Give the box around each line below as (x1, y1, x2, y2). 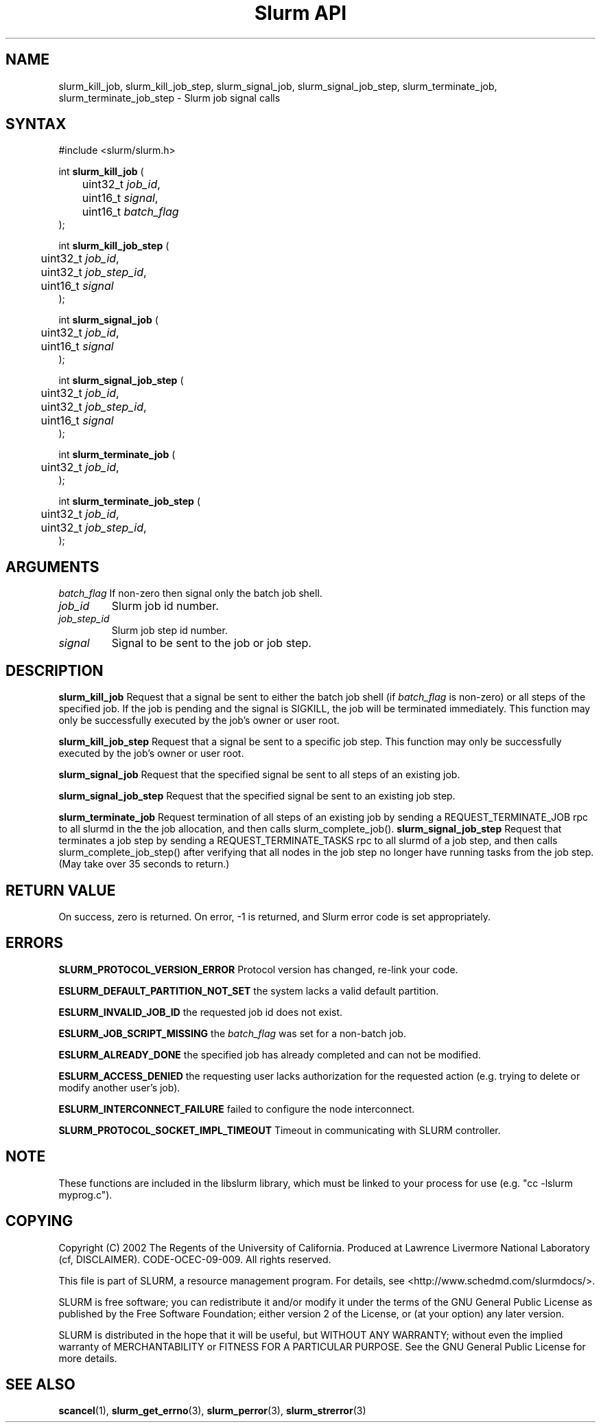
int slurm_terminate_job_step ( (58, 495, 200, 508)
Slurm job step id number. (111, 624, 228, 637)
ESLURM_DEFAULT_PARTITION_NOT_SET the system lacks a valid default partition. (58, 984, 439, 997)
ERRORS (5, 934, 64, 952)
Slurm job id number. (111, 599, 219, 613)
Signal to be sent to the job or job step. (111, 636, 311, 650)
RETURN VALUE (5, 881, 116, 899)
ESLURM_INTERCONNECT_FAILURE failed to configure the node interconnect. (58, 1102, 415, 1115)
